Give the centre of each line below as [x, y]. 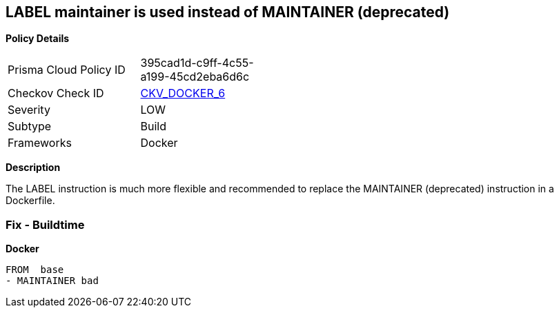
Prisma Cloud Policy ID [67, 70]
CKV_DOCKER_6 [183, 93]
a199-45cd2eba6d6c [195, 77]
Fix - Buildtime [45, 224]
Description [33, 168]
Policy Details [38, 39]
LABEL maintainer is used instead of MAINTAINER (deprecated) [228, 12]
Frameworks [40, 143]
